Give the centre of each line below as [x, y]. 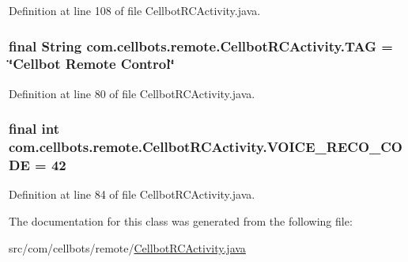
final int [34, 129]
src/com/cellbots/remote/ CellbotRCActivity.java [127, 247]
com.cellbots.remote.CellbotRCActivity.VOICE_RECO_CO [206, 147]
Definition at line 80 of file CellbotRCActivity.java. [132, 93]
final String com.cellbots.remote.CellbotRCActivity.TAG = [201, 46]
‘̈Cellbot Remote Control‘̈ [92, 64]
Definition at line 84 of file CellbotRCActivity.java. [132, 194]
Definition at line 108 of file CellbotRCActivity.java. [135, 10]
